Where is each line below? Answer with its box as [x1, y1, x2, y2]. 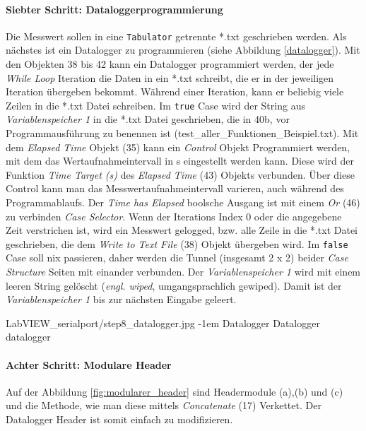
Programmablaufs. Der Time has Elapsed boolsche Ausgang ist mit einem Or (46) [6, 195, 360, 210]
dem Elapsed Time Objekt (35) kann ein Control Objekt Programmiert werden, [6, 139, 350, 154]
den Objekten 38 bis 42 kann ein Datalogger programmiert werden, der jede [6, 57, 334, 71]
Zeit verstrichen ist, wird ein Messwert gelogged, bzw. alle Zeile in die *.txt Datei [6, 223, 358, 237]
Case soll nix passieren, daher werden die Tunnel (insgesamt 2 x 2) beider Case [6, 250, 348, 265]
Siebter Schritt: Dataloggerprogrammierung [6, 1, 223, 16]
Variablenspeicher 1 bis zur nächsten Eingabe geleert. [6, 292, 237, 307]
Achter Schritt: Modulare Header [6, 357, 172, 372]
